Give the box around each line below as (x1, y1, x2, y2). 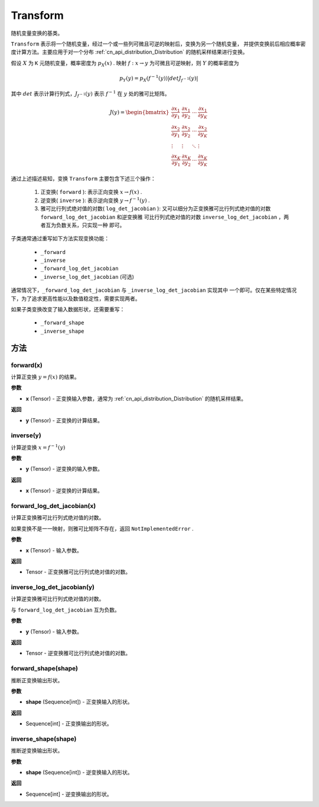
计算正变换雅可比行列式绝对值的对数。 (11, 514, 105, 521)
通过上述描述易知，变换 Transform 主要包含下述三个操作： (11, 175, 156, 182)
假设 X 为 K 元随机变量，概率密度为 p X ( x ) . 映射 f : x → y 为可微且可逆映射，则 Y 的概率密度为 (11, 59, 239, 68)
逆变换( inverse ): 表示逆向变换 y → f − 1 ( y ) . (40, 196, 150, 204)
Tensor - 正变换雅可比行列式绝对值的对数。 (25, 568, 131, 575)
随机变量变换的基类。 (11, 30, 63, 37)
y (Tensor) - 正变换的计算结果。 (25, 416, 103, 424)
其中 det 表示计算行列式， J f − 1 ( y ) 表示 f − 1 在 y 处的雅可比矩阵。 (11, 89, 171, 99)
